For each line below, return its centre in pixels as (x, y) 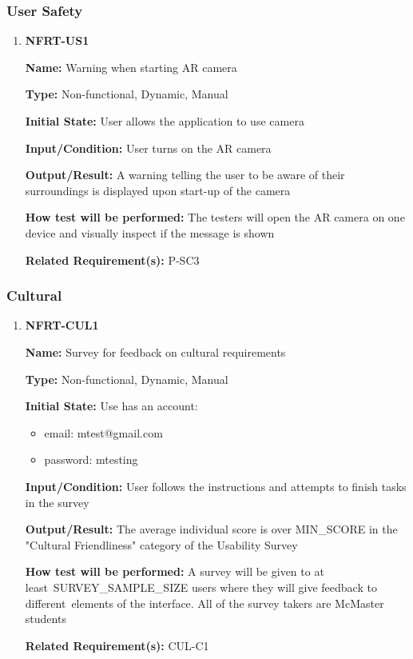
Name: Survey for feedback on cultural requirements (155, 351)
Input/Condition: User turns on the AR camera (148, 148)
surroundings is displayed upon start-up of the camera (158, 190)
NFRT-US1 (57, 40)
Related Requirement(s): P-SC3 (112, 260)
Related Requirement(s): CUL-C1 (117, 645)
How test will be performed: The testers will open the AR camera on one (215, 217)
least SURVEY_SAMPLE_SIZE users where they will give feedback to (201, 587)
